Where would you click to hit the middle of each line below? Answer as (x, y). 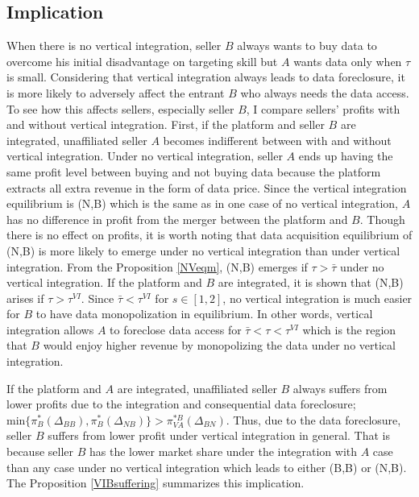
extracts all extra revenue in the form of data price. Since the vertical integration (207, 187)
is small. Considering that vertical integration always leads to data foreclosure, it (206, 77)
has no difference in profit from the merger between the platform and (177, 219)
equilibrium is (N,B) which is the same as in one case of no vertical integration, (202, 203)
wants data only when (348, 61)
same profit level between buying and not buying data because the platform (194, 171)
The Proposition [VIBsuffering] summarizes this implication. (156, 483)
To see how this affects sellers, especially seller (120, 108)
